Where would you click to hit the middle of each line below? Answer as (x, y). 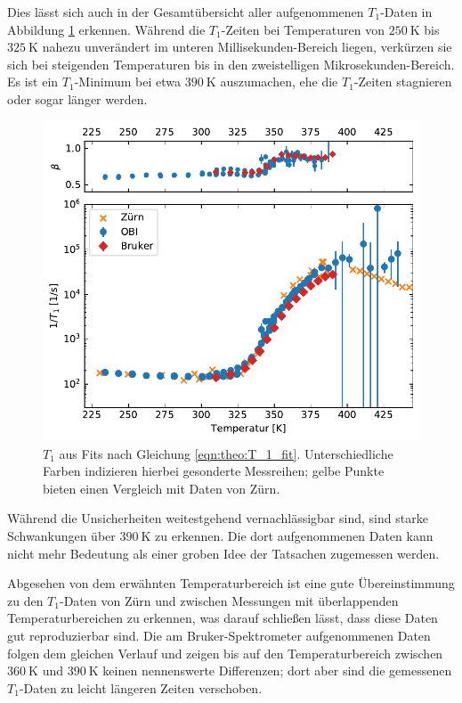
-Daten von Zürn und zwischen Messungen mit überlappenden (229, 600)
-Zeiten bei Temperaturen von (303, 29)
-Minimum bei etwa (128, 82)
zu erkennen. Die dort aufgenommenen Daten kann (294, 536)
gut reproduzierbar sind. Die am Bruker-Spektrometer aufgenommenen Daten (219, 635)
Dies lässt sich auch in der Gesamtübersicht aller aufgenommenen (186, 12)
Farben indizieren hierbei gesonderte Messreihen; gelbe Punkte (214, 471)
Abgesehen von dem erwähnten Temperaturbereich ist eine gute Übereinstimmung (231, 583)
